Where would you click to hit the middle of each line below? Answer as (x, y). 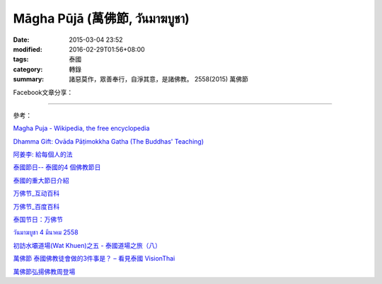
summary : (29, 79)
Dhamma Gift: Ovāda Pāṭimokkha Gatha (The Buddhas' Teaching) (109, 141)
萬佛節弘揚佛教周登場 (44, 271)
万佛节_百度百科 (36, 206)
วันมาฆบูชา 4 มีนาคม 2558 (46, 232)
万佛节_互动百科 (36, 193)
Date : (21, 40)
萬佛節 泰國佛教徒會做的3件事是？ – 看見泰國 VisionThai (94, 259)
